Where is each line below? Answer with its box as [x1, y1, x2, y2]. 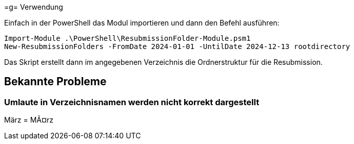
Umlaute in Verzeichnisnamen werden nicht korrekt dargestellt [4, 97, 260, 107]
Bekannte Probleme [4, 75, 107, 88]
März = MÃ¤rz [4, 115, 54, 125]
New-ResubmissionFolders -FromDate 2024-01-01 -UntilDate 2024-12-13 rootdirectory [4, 42, 350, 51]
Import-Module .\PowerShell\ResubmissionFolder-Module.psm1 [4, 34, 251, 42]
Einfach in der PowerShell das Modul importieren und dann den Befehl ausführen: [4, 18, 280, 27]
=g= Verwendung [4, 3, 63, 11]
